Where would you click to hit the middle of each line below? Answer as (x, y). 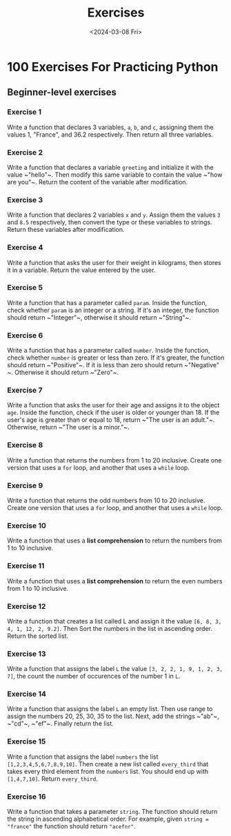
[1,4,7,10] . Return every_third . (52, 779)
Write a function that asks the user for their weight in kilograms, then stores (114, 262)
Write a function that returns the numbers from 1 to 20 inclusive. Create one (114, 460)
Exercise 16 (27, 797)
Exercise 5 (25, 288)
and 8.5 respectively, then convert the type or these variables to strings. (110, 222)
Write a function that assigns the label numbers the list (83, 757)
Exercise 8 (25, 445)
